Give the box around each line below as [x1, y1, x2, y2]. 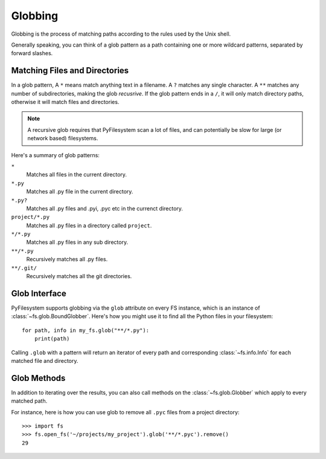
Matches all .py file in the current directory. [26, 188, 133, 195]
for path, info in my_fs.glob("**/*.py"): [22, 327, 150, 334]
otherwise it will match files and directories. [11, 99, 120, 106]
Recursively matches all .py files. [26, 256, 108, 263]
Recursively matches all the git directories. [26, 273, 132, 280]
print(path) [34, 336, 70, 342]
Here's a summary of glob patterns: [11, 151, 100, 158]
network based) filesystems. [27, 135, 98, 142]
